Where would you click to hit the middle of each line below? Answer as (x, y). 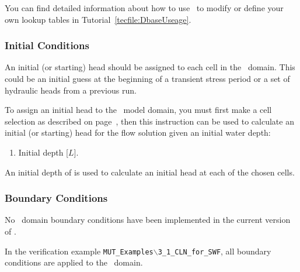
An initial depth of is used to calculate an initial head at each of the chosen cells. (150, 172)
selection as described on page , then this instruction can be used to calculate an (149, 121)
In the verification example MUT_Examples (79, 251)
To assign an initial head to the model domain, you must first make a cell (138, 110)
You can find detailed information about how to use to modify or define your (144, 8)
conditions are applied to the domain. (74, 262)
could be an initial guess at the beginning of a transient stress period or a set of (147, 78)
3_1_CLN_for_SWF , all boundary (214, 251)
